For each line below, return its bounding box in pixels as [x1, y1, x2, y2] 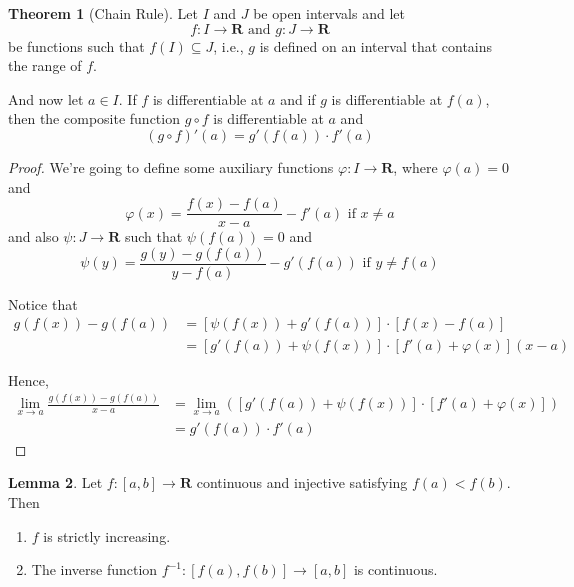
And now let [8, 88, 84, 109]
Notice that [8, 293, 78, 314]
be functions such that [8, 35, 145, 56]
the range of [8, 55, 82, 76]
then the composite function [8, 108, 180, 129]
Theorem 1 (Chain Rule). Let [8, 3, 198, 23]
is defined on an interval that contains [259, 35, 493, 56]
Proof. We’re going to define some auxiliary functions [8, 156, 334, 177]
